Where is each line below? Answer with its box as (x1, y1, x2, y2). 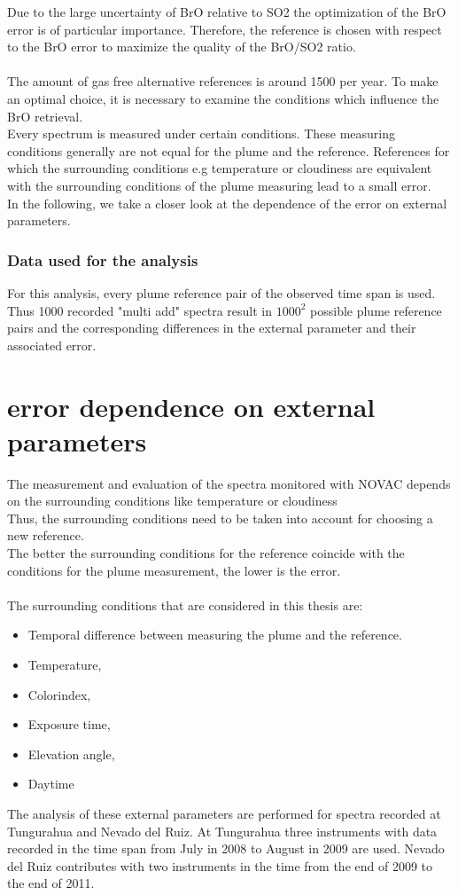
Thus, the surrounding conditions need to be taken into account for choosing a (7, 508, 433, 527)
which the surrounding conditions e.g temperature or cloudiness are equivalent (7, 159, 432, 177)
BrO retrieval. (7, 106, 83, 125)
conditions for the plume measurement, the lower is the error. (7, 561, 341, 579)
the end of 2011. (7, 874, 95, 892)
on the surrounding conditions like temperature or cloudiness (7, 491, 338, 510)
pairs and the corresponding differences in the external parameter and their (7, 318, 416, 337)
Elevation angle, (27, 744, 115, 763)
